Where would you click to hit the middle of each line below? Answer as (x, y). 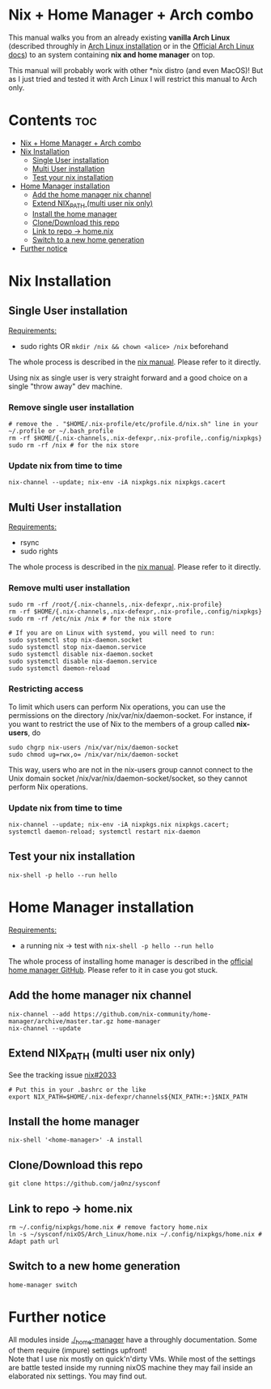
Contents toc (53, 120)
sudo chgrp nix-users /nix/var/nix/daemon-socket (94, 747)
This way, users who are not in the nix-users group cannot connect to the (131, 769)
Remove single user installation (72, 407)
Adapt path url (34, 1241)
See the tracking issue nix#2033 (63, 1075)
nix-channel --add (39, 1014)
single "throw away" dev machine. (66, 386)
